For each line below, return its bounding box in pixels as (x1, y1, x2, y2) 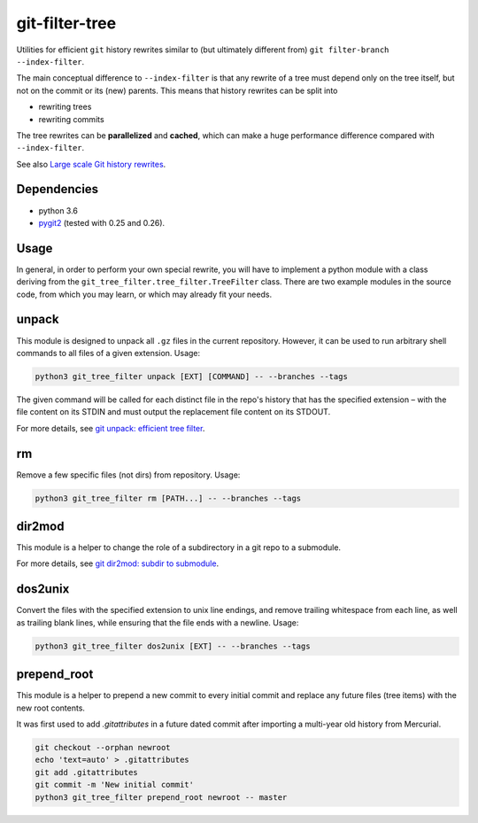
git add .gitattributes (35, 767, 139, 777)
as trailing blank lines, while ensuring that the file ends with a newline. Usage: (16, 617, 299, 628)
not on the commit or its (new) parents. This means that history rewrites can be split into (16, 85, 338, 96)
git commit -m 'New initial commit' (35, 780, 195, 790)
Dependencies (16, 182, 99, 197)
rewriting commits (38, 113, 105, 124)
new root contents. (16, 703, 86, 713)
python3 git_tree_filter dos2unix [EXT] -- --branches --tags (35, 641, 311, 651)
